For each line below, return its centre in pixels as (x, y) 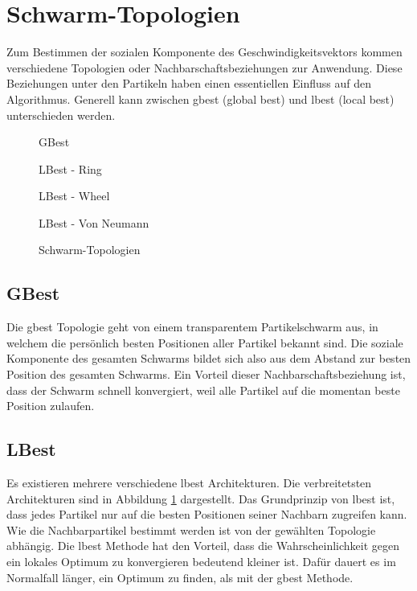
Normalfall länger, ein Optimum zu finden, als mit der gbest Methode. (180, 577)
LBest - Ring (70, 168)
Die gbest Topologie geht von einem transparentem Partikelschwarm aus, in (192, 327)
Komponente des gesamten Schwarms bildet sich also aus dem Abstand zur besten (209, 358)
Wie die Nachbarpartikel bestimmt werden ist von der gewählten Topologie (191, 529)
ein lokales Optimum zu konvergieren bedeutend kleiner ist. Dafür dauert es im (201, 561)
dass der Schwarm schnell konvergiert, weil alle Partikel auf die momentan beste (203, 390)
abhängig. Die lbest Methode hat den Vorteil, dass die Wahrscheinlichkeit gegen (203, 546)
